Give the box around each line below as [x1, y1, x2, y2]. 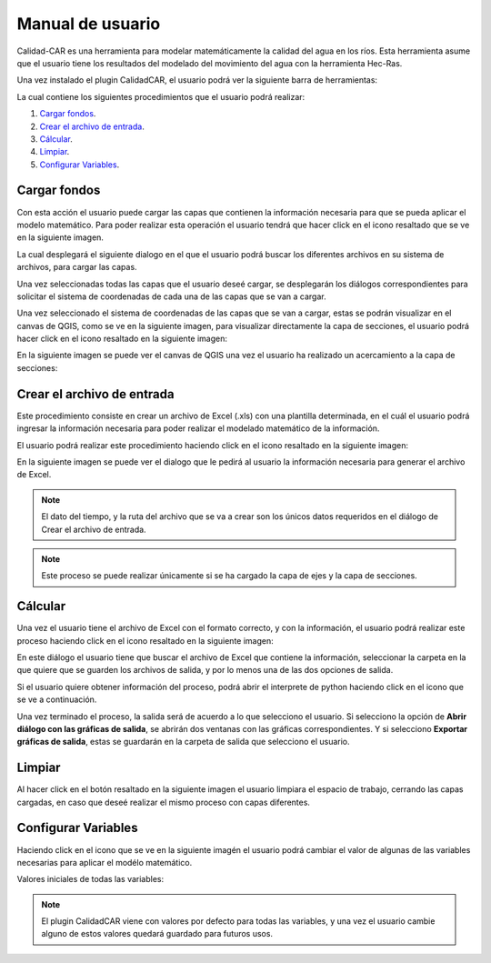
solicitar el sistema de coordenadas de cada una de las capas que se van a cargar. [16, 291, 326, 302]
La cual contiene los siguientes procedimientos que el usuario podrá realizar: [16, 91, 306, 102]
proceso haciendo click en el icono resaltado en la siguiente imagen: [16, 635, 275, 646]
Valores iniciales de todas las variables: [16, 874, 165, 885]
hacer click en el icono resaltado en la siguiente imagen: [16, 333, 227, 345]
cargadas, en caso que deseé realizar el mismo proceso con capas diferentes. [16, 797, 311, 808]
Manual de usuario [16, 14, 161, 34]
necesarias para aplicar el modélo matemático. [16, 857, 193, 868]
